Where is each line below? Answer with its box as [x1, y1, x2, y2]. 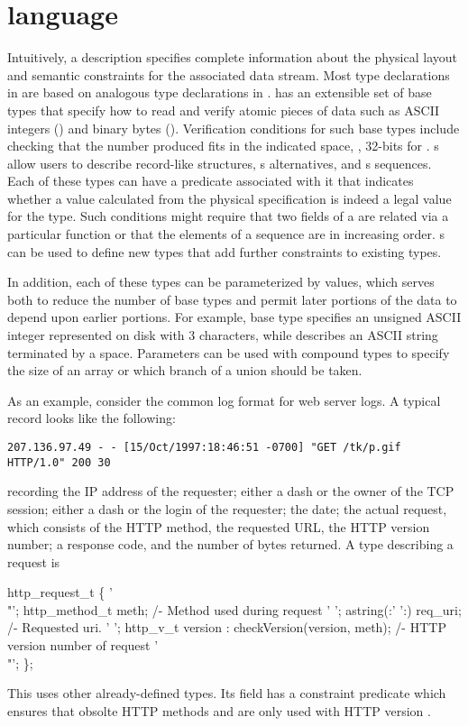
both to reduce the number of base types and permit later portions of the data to [7, 289, 457, 308]
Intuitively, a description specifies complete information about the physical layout [7, 48, 457, 67]
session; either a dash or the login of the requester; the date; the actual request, [7, 499, 447, 518]
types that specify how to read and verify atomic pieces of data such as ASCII [7, 100, 440, 119]
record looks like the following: [7, 409, 176, 427]
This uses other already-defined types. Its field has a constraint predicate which [7, 684, 446, 703]
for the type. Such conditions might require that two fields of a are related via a [7, 207, 449, 225]
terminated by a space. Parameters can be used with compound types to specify [7, 343, 450, 362]
